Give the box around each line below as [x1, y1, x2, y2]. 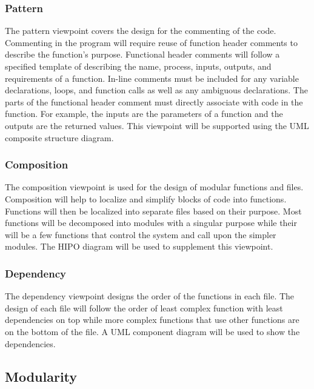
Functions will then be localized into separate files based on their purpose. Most [5, 204, 302, 217]
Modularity [5, 367, 78, 385]
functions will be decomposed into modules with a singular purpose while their [5, 216, 297, 229]
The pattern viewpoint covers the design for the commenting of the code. [5, 24, 276, 37]
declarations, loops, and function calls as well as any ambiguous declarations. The [5, 84, 308, 96]
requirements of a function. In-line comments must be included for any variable [5, 71, 299, 84]
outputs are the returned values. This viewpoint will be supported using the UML [5, 119, 309, 131]
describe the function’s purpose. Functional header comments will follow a [5, 48, 280, 61]
